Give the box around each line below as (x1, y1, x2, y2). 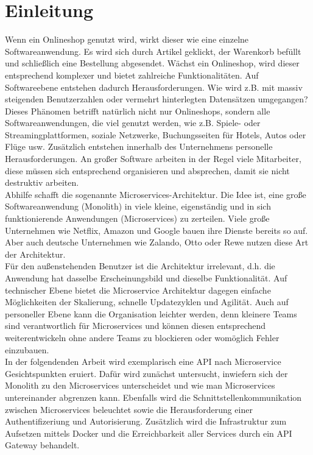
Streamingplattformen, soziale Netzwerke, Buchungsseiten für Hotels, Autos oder (5, 128, 306, 141)
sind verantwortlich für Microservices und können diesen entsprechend (5, 319, 266, 332)
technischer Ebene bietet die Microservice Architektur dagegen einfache (5, 283, 271, 296)
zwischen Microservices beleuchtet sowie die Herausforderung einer (5, 403, 253, 415)
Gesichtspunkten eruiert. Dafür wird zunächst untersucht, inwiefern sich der (5, 367, 288, 379)
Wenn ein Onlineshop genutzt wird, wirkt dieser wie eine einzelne (5, 33, 249, 46)
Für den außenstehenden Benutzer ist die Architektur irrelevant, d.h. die (5, 259, 275, 272)
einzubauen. (5, 343, 49, 356)
